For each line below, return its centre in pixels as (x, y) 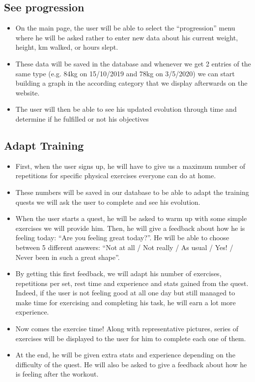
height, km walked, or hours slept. (67, 47)
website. (28, 92)
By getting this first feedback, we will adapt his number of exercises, (118, 273)
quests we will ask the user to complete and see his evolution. (108, 202)
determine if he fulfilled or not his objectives (82, 118)
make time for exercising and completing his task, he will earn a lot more (126, 302)
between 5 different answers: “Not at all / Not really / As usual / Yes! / (124, 247)
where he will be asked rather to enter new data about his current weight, (127, 37)
